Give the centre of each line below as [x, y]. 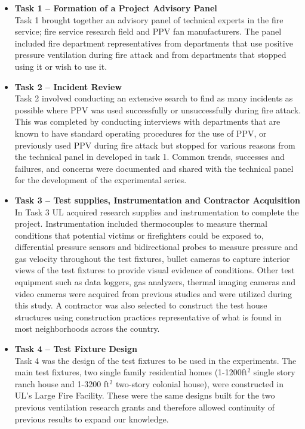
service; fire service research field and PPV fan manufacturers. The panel [148, 31]
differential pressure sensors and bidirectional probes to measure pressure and [156, 247]
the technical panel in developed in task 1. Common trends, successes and [150, 157]
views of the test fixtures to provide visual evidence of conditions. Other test [155, 270]
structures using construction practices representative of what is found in [148, 317]
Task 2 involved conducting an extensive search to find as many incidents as [154, 98]
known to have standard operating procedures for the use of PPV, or [141, 133]
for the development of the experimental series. [101, 180]
